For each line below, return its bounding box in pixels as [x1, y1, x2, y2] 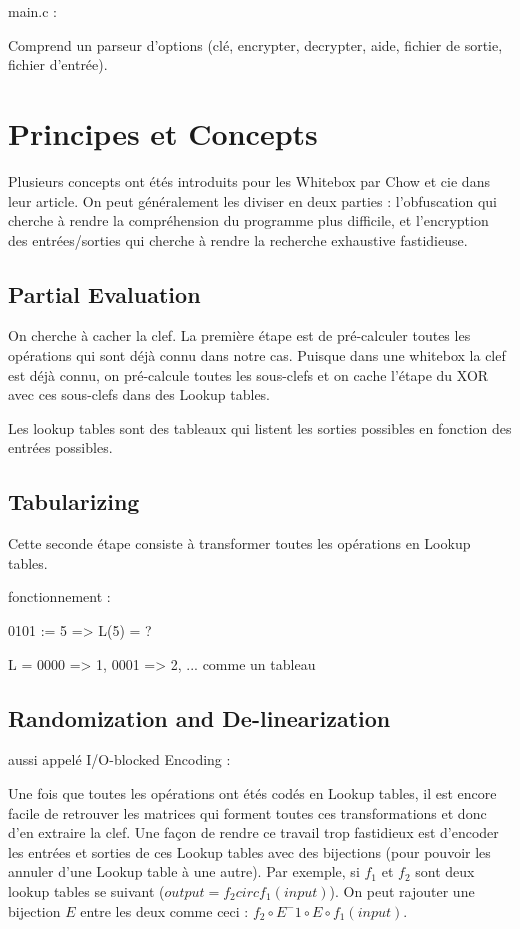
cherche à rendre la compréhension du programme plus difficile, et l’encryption [8, 210, 489, 231]
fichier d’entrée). [8, 54, 108, 75]
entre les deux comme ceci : [80, 900, 249, 921]
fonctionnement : [8, 586, 111, 607]
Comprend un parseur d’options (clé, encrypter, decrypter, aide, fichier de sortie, [8, 34, 503, 55]
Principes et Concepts [8, 112, 318, 153]
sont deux [415, 861, 475, 882]
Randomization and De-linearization [8, 702, 391, 733]
